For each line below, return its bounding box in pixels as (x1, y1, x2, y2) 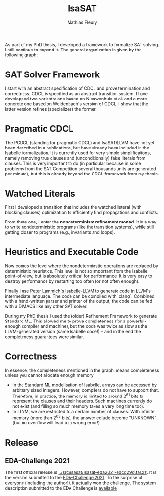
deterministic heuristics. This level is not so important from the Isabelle (5, 268, 148, 273)
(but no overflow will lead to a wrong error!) (12, 420, 100, 425)
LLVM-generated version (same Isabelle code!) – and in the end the (5, 328, 141, 334)
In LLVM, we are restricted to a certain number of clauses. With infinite (12, 409, 155, 415)
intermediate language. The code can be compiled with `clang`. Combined (5, 293, 155, 299)
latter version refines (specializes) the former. (5, 106, 97, 112)
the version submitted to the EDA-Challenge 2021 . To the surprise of (5, 474, 143, 480)
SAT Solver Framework (5, 69, 100, 80)
